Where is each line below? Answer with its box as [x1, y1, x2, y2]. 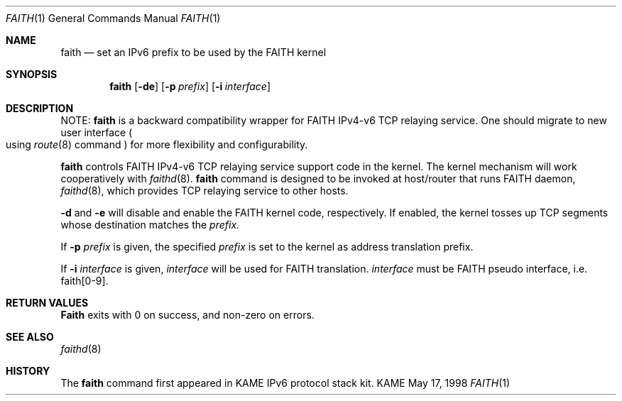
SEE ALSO [6, 331, 54, 343]
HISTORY [6, 365, 50, 377]
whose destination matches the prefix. [60, 219, 240, 231]
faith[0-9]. [60, 275, 109, 287]
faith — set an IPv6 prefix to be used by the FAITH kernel [60, 46, 327, 58]
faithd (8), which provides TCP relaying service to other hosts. [60, 185, 349, 197]
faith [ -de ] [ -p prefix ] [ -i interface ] [109, 80, 271, 92]
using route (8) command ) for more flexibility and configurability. [6, 138, 308, 150]
